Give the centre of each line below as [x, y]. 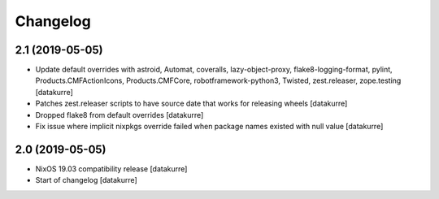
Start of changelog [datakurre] [86, 180]
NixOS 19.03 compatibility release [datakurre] [111, 169]
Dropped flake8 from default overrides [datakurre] [120, 115]
